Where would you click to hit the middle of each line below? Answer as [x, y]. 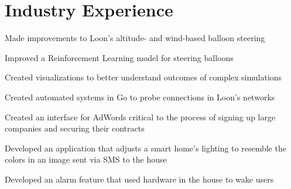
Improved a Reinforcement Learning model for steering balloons [119, 57]
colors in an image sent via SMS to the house [86, 159]
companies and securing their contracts [75, 128]
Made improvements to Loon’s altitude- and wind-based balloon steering [135, 38]
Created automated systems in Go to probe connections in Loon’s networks [140, 97]
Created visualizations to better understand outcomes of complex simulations [143, 77]
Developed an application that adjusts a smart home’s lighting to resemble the [145, 148]
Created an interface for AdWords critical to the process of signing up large [140, 117]
